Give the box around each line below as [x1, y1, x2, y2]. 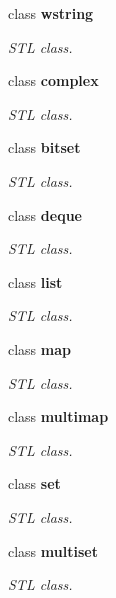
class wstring [8, 3, 94, 23]
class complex [8, 70, 99, 91]
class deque [8, 204, 82, 225]
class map [8, 338, 71, 359]
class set [8, 473, 61, 494]
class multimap [8, 406, 109, 427]
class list [8, 271, 63, 292]
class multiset [8, 540, 98, 561]
